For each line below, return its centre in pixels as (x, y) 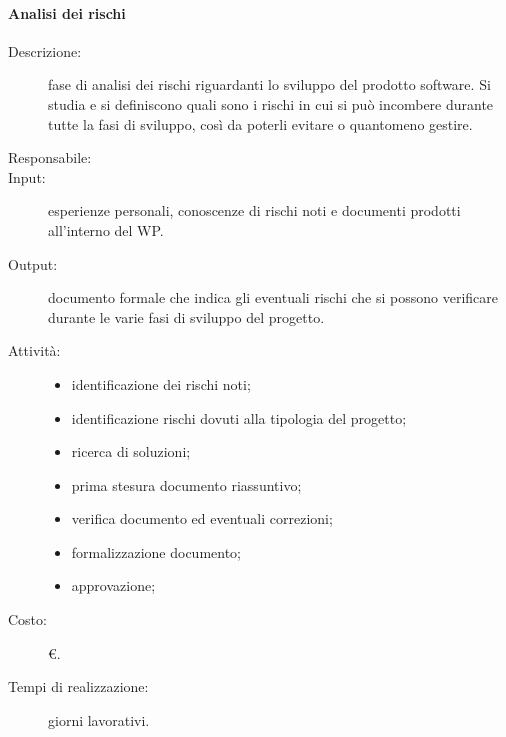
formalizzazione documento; (156, 551)
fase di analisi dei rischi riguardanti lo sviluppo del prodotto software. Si (269, 84)
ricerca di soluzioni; (131, 451)
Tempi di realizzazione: (78, 686)
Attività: (34, 350)
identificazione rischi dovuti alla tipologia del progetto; (239, 417)
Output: (33, 263)
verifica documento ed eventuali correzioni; (202, 518)
